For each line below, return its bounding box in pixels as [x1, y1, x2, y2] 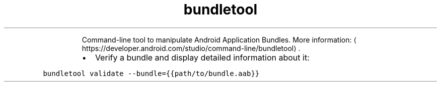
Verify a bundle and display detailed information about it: [95, 52, 310, 62]
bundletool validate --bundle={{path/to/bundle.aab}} [43, 69, 260, 77]
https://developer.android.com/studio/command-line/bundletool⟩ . [82, 43, 301, 52]
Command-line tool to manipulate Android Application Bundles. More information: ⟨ [82, 35, 356, 44]
